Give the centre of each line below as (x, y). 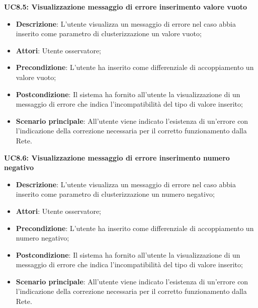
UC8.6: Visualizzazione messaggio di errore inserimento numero (117, 157)
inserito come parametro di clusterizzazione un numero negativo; (115, 194)
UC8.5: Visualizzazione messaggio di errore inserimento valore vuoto (126, 7)
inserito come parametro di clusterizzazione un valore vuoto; (109, 33)
